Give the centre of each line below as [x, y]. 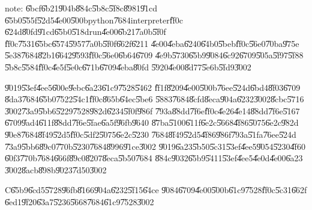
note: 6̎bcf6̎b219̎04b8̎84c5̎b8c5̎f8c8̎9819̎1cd [81, 8]
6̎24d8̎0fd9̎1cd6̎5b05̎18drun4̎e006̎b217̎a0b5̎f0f [85, 32]
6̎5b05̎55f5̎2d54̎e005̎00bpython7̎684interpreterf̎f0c [94, 20]
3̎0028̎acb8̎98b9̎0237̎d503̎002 [56, 169]
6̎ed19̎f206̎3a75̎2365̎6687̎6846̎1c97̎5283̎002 [79, 201]
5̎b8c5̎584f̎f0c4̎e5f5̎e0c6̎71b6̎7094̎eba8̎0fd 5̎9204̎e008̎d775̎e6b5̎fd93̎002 [128, 66]
